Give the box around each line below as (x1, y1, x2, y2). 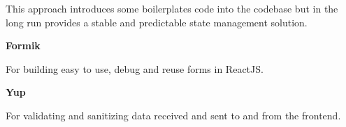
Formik (6, 38, 41, 53)
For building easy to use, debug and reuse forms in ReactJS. (6, 61, 264, 76)
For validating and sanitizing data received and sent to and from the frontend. (6, 108, 341, 122)
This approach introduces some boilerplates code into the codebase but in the (6, 1, 338, 15)
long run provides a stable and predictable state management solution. (6, 15, 308, 29)
